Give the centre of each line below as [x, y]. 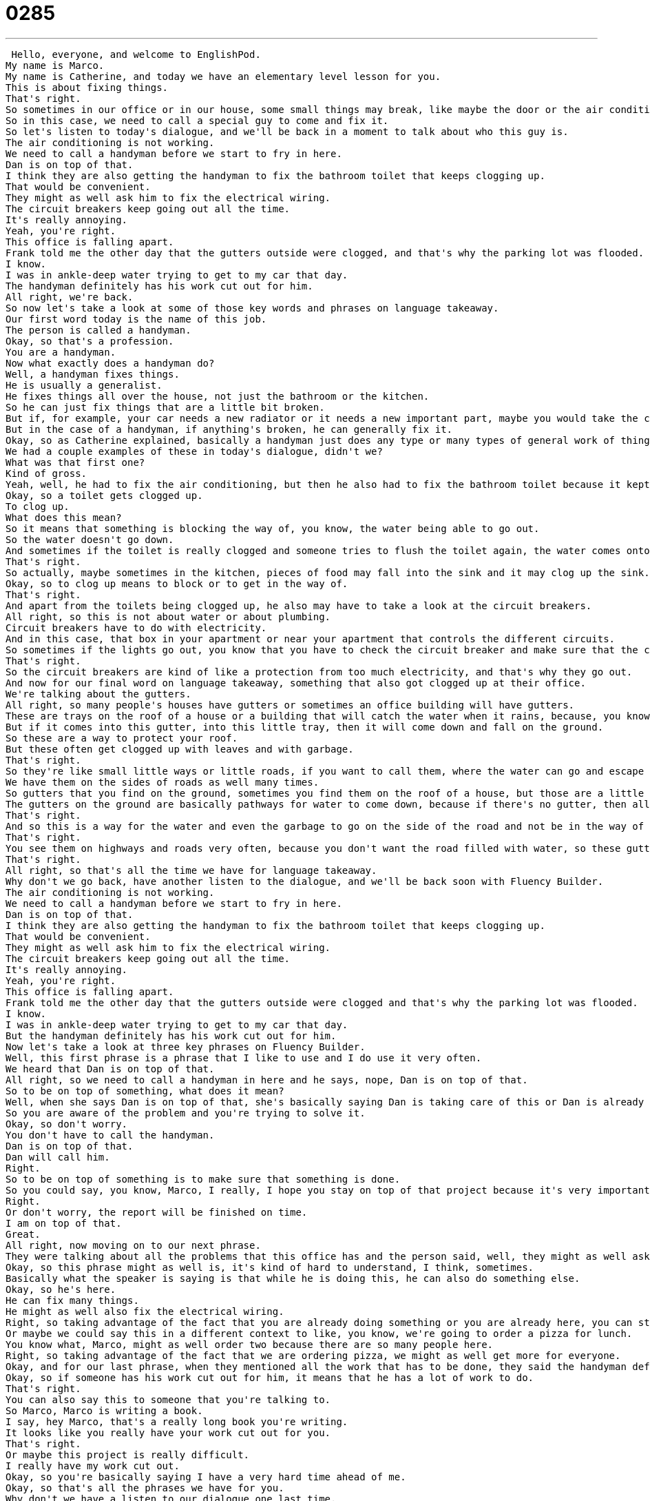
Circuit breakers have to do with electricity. [136, 627]
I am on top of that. [64, 1223]
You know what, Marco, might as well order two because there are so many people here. [250, 1344]
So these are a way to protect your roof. [122, 738]
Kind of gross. [46, 473]
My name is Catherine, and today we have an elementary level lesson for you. [223, 76]
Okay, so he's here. [61, 1289]
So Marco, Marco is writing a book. [104, 1410]
